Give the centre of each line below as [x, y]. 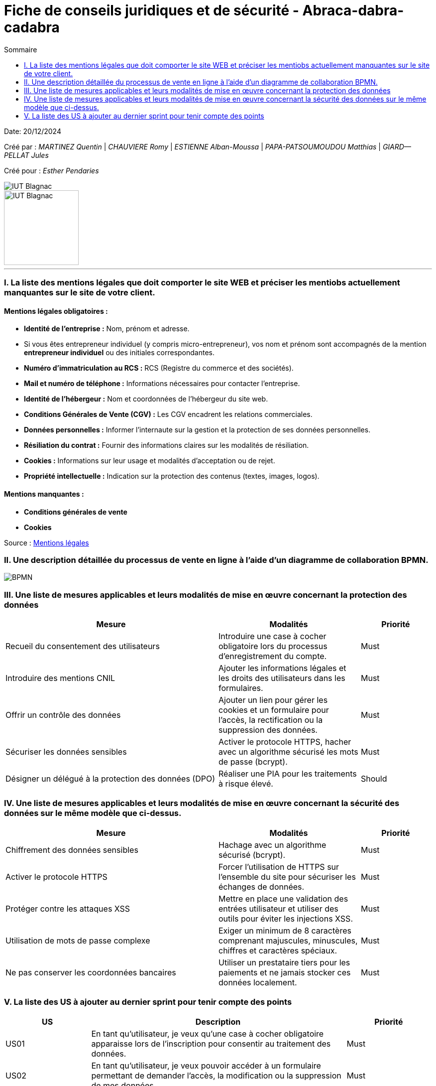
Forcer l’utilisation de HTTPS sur [279, 867]
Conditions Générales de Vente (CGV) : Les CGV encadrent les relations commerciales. [168, 414]
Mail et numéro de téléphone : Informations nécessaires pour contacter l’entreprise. [162, 384]
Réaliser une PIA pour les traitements [288, 774]
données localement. [258, 982]
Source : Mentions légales [47, 543]
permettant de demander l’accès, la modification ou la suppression [216, 1075]
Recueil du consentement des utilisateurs [83, 646]
